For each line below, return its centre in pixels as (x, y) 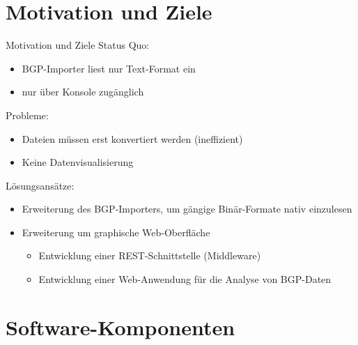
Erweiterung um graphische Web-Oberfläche (116, 232)
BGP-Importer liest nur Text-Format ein (109, 68)
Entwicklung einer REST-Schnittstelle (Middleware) (150, 255)
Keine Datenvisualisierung (78, 162)
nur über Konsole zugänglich (83, 92)
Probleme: (27, 115)
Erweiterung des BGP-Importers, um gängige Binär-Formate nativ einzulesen (187, 209)
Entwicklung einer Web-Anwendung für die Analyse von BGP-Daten (185, 279)
